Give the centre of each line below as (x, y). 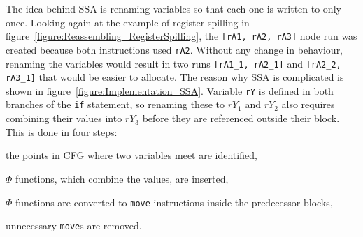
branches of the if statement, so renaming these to (115, 104)
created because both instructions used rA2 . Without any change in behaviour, (175, 49)
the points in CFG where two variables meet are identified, (131, 155)
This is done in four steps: (62, 131)
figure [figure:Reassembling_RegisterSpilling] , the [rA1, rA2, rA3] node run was (181, 36)
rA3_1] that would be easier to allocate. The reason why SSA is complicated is (175, 77)
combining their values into (64, 118)
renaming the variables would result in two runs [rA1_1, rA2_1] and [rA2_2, (173, 63)
